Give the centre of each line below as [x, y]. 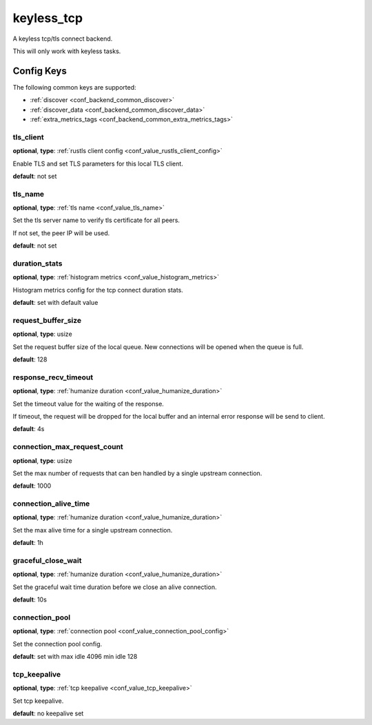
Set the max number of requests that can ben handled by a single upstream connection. [137, 473]
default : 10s [30, 599]
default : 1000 [32, 486]
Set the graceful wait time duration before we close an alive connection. [115, 587]
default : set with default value [55, 303]
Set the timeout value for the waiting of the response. [89, 404]
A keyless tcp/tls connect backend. [63, 39]
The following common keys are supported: [75, 87]
